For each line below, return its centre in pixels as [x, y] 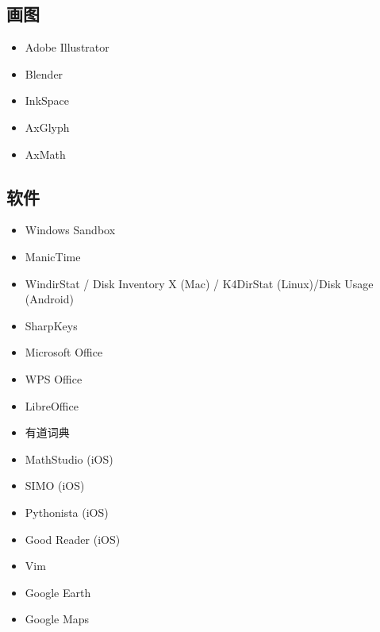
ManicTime [53, 256]
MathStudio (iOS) [69, 459]
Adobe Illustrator [67, 47]
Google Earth [58, 592]
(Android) [49, 299]
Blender [44, 73]
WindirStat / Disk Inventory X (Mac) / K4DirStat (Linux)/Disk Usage [199, 283]
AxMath [45, 154]
